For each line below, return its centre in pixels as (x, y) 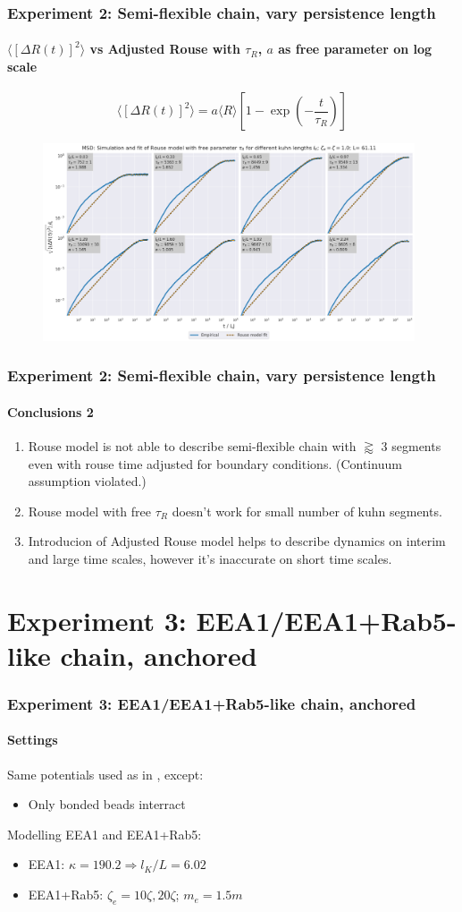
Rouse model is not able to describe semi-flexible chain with (192, 445)
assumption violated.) (87, 481)
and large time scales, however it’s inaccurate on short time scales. (210, 558)
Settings (33, 740)
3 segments (411, 445)
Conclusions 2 (50, 411)
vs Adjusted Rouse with (165, 49)
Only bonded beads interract (107, 804)
